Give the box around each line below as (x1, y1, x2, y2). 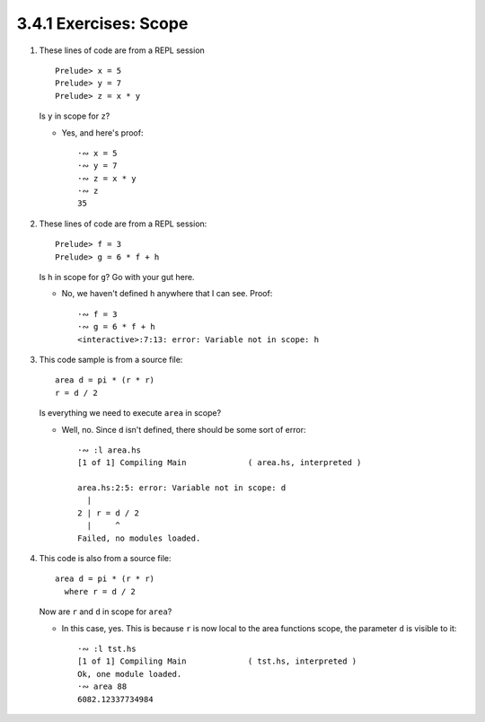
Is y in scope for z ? (39, 110, 110, 121)
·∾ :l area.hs (77, 445, 141, 455)
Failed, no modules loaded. (77, 533, 201, 543)
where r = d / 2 (64, 586, 137, 596)
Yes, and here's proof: (61, 127, 144, 138)
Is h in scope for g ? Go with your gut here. (39, 272, 195, 283)
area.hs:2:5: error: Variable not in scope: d (77, 483, 287, 493)
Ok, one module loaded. (77, 669, 182, 679)
